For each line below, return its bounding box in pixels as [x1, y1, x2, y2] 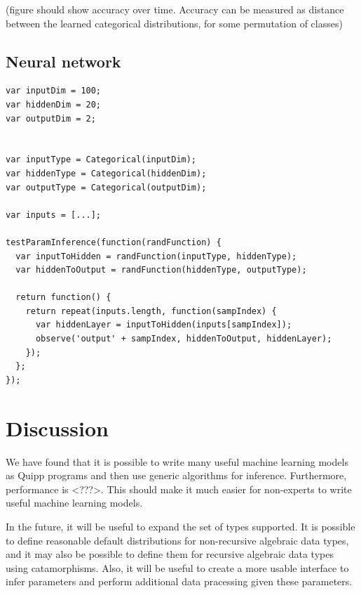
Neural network [6, 50, 121, 72]
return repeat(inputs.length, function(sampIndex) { [25, 306, 277, 316]
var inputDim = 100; [6, 86, 102, 96]
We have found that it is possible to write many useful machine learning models [6, 454, 348, 469]
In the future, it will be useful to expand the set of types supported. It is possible [6, 519, 355, 533]
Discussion [6, 413, 109, 442]
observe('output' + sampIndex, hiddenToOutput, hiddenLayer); [35, 334, 332, 344]
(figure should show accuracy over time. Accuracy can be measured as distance [6, 2, 344, 16]
